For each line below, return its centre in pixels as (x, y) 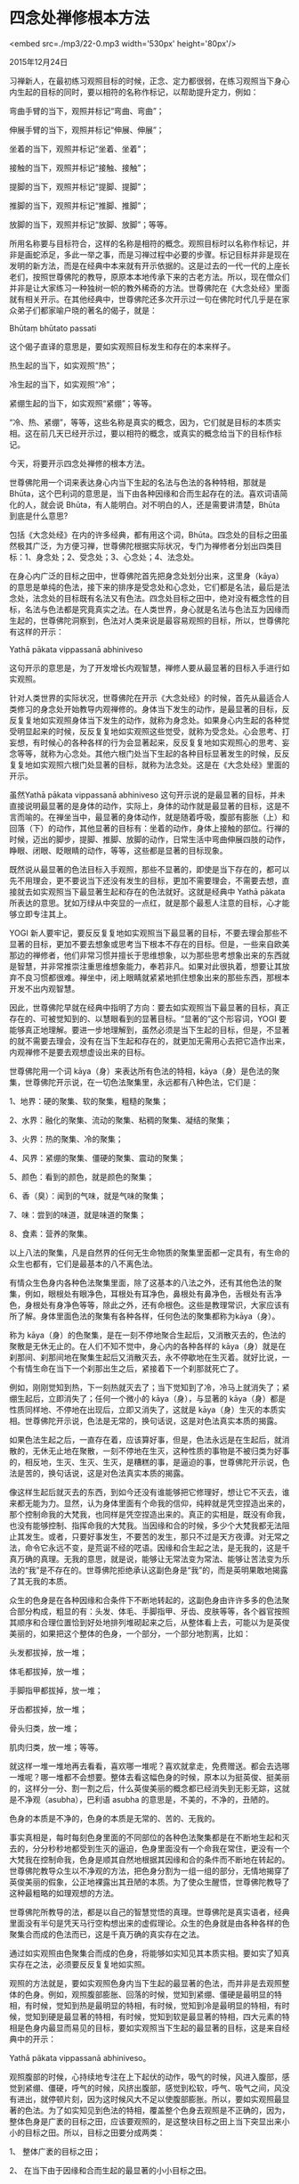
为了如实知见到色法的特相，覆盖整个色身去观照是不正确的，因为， (169, 2110)
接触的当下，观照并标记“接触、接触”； (79, 168)
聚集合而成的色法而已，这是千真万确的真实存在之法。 (107, 1934)
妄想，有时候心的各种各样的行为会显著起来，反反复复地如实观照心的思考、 (145, 742)
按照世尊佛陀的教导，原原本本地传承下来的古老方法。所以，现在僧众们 (161, 276)
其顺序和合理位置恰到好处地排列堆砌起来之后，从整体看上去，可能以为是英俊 (149, 1622)
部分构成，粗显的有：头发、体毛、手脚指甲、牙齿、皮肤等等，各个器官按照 (153, 1611)
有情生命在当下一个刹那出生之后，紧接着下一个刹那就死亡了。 (129, 1368)
